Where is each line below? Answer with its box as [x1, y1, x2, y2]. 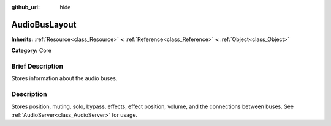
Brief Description [11, 62, 64, 70]
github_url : [11, 4, 40, 10]
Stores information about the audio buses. [11, 75, 118, 82]
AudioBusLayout [11, 19, 77, 30]
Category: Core [11, 46, 52, 54]
